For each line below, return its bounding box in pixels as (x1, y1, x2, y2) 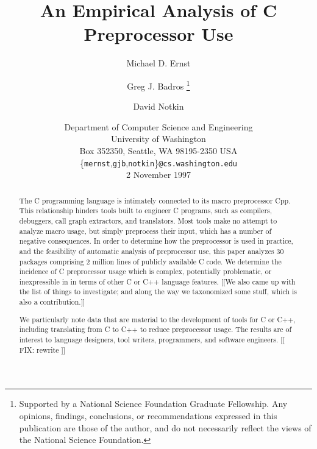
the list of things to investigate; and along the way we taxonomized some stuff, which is (19, 286, 297, 297)
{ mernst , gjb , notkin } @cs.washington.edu (79, 156, 238, 169)
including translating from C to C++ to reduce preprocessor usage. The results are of (19, 324, 292, 334)
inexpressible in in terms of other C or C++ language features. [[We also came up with (19, 276, 296, 286)
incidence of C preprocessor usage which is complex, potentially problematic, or (19, 266, 272, 277)
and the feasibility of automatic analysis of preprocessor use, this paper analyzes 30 (19, 246, 284, 256)
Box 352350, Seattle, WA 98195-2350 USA (79, 144, 238, 157)
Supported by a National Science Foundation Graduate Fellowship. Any (19, 397, 288, 410)
